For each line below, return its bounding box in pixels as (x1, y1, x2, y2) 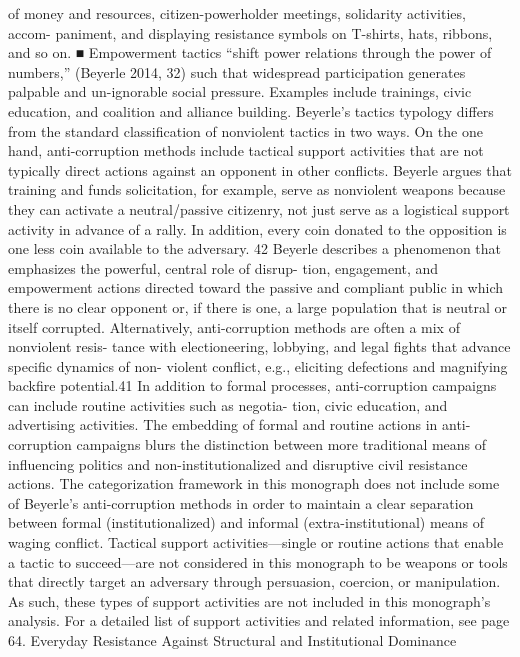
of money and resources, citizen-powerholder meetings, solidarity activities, (8, 3, 466, 23)
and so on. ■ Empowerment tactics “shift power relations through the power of (8, 42, 492, 63)
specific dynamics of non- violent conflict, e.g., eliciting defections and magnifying (8, 355, 508, 376)
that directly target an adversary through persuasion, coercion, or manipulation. (8, 571, 501, 592)
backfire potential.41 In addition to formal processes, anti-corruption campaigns (8, 375, 497, 396)
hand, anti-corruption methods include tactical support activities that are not (8, 140, 484, 161)
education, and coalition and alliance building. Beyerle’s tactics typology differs (8, 100, 494, 121)
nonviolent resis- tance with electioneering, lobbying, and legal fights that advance (8, 336, 511, 357)
